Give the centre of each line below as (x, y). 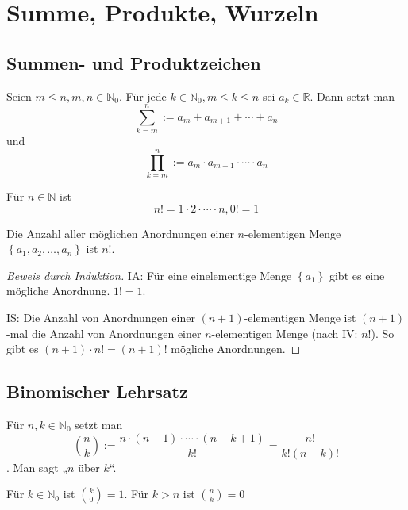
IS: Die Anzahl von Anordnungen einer (101, 317)
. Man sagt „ (37, 467)
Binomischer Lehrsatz (97, 391)
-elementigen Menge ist (300, 317)
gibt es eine (357, 275)
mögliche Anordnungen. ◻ (236, 349)
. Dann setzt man (352, 96)
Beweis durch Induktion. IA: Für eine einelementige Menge (149, 275)
